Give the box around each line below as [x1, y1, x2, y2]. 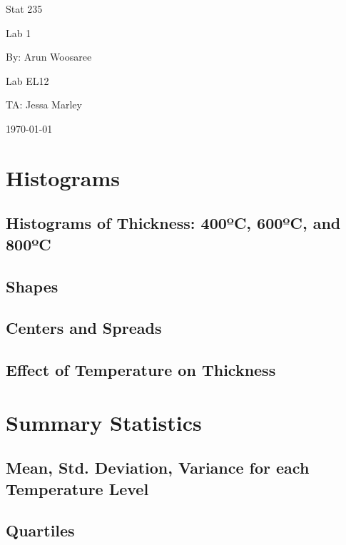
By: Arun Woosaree [6, 49, 92, 64]
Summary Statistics [6, 407, 202, 437]
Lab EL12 [6, 73, 49, 88]
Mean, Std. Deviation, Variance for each [6, 457, 310, 479]
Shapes [6, 275, 58, 297]
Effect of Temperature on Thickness [6, 359, 276, 381]
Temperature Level [6, 477, 149, 499]
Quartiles [6, 519, 75, 541]
